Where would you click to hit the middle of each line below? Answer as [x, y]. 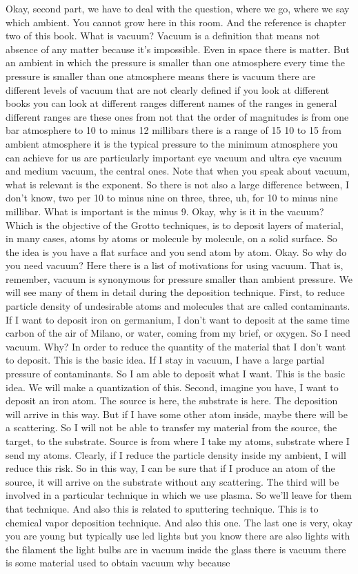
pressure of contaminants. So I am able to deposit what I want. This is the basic [176, 374]
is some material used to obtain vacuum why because [118, 563]
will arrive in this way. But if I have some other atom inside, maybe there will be [177, 414]
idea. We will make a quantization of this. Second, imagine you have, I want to [172, 387]
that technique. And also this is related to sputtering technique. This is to [162, 508]
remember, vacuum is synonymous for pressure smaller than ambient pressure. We [179, 278]
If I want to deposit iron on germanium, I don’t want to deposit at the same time [178, 319]
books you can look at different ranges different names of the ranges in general [171, 103]
